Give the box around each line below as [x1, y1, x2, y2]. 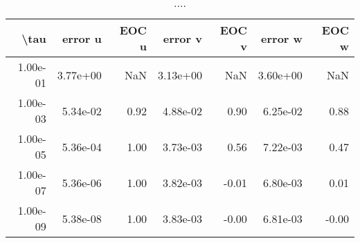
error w [261, 30, 303, 46]
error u [62, 30, 102, 46]
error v [163, 30, 202, 46]
